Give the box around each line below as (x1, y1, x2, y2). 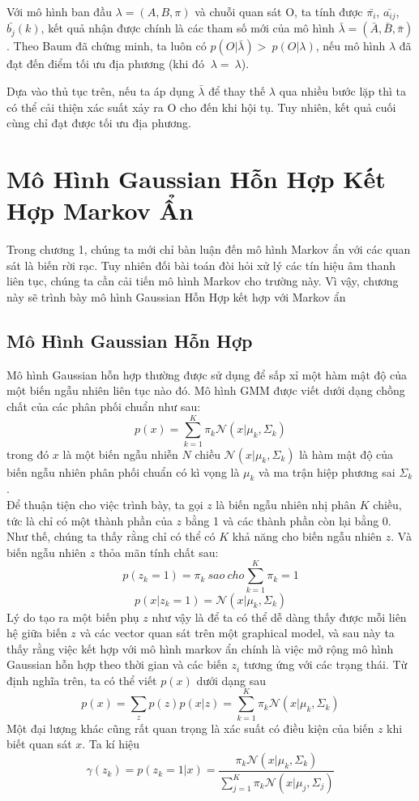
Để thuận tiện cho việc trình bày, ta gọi (6, 496, 203, 513)
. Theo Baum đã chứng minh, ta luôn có (6, 37, 207, 54)
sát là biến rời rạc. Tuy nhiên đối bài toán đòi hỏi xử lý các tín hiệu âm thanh (6, 256, 396, 273)
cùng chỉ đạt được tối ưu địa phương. (6, 114, 191, 131)
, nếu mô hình (315, 37, 386, 54)
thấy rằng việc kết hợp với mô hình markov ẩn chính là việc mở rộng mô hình (6, 640, 394, 657)
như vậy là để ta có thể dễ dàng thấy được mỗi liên (152, 608, 407, 625)
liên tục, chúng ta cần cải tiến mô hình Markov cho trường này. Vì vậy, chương (6, 272, 399, 289)
